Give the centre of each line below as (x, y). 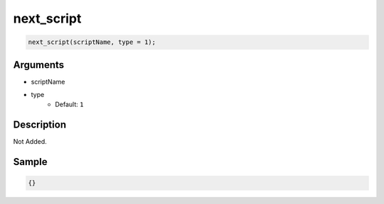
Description (40, 125)
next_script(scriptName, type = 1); (92, 42)
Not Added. (30, 142)
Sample (30, 162)
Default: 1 (69, 104)
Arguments (39, 65)
